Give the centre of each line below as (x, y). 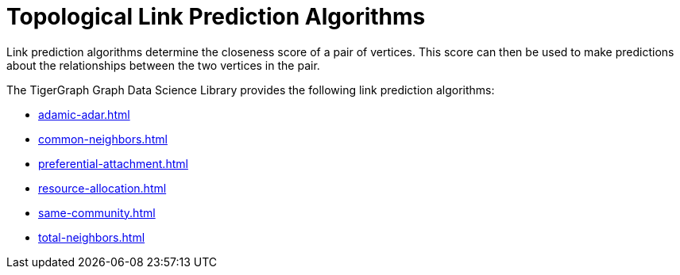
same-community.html (97, 212)
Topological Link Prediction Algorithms (216, 17)
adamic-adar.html (84, 114)
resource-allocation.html (102, 188)
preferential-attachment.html (113, 163)
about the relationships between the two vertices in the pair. (163, 65)
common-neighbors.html (103, 139)
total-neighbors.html (92, 237)
